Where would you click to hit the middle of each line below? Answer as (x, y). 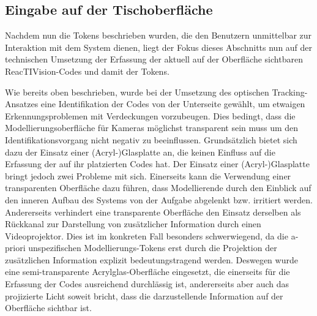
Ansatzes (22, 104)
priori (15, 248)
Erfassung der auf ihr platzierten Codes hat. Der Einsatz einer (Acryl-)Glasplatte (157, 164)
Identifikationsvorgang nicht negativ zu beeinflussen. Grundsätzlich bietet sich (151, 139)
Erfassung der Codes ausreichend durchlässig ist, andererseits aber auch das (147, 284)
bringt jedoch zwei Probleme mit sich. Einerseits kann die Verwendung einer (148, 175)
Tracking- (290, 92)
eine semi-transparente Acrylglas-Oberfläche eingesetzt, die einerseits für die (147, 272)
